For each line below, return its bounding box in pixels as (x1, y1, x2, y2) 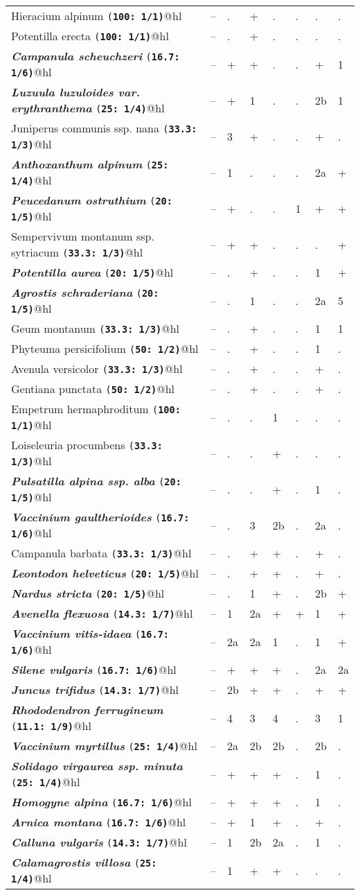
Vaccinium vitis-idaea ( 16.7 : (11, 625, 170, 641)
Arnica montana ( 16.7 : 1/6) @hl (11, 814, 186, 830)
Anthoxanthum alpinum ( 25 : (11, 156, 169, 172)
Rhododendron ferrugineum (11, 702, 163, 718)
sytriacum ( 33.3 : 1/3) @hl (11, 244, 143, 260)
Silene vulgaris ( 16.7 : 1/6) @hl (11, 661, 177, 677)
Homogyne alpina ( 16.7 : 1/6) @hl (11, 794, 192, 810)
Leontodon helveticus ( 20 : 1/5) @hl (11, 565, 199, 581)
